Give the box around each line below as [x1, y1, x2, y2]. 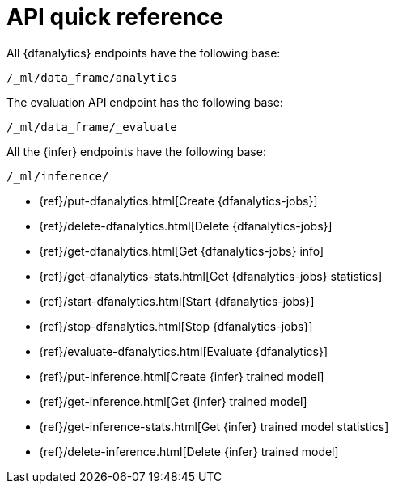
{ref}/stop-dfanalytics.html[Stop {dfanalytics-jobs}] [39, 319, 313, 333]
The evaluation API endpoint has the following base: [6, 95, 283, 109]
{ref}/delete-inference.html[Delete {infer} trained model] [39, 444, 339, 458]
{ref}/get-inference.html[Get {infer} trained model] [39, 394, 307, 408]
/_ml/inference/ [6, 169, 109, 183]
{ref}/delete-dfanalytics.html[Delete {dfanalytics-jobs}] [39, 218, 333, 233]
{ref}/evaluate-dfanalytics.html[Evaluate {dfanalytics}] [39, 344, 328, 358]
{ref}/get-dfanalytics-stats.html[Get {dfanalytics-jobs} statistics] [39, 268, 383, 283]
